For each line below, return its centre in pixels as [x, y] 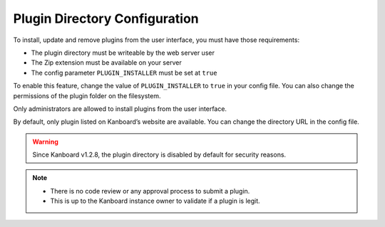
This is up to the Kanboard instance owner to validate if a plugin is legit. [155, 201]
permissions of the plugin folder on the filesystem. [87, 95]
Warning [45, 142]
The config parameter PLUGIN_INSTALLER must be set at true [124, 73]
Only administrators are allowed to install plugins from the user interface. [120, 109]
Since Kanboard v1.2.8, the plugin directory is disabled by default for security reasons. [159, 155]
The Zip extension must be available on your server [106, 63]
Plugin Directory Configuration [106, 19]
